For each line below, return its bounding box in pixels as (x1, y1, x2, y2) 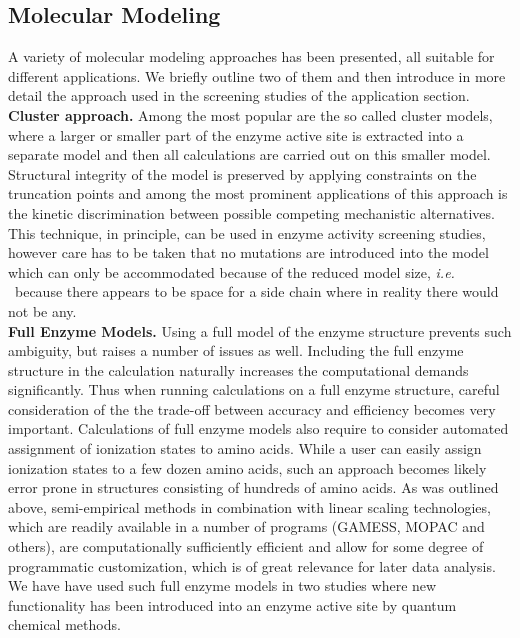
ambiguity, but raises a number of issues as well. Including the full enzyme (8, 340, 464, 361)
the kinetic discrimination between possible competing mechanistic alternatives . (8, 202, 495, 223)
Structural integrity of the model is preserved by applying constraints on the (8, 163, 477, 184)
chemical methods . (8, 614, 121, 635)
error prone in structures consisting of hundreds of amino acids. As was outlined (8, 477, 499, 498)
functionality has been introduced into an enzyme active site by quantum (8, 594, 457, 615)
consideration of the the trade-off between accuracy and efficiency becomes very (8, 398, 496, 419)
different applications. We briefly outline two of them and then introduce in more (8, 65, 506, 86)
